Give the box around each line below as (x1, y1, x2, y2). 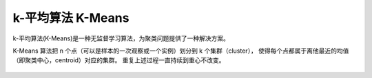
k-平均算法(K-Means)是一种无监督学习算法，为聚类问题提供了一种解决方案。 (12, 34, 230, 42)
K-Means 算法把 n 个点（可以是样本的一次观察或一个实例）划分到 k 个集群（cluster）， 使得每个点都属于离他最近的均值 (12, 47, 349, 55)
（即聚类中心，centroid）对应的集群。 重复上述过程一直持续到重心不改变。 (12, 56, 225, 64)
